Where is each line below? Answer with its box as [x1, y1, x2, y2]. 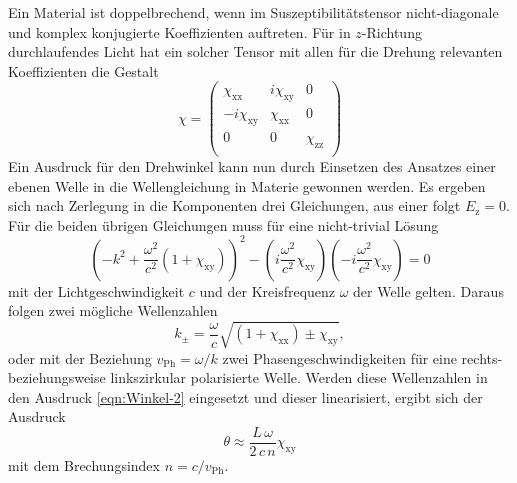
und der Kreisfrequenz [199, 280, 336, 301]
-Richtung [361, 21, 422, 42]
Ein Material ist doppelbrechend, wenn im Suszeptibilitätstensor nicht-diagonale [8, 2, 499, 22]
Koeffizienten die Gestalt [8, 60, 159, 81]
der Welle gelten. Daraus [353, 280, 504, 301]
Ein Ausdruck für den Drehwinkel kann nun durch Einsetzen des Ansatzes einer [8, 155, 496, 176]
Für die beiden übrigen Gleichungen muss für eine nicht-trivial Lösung [8, 214, 439, 235]
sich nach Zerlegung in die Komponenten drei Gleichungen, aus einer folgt [8, 195, 461, 216]
